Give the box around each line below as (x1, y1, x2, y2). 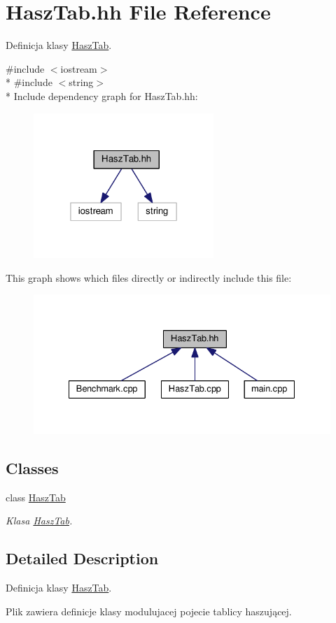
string (69, 75, 94, 89)
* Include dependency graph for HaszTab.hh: (6, 88, 198, 103)
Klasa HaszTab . (6, 513, 73, 528)
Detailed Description (6, 547, 159, 569)
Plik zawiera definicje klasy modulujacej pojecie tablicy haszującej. (6, 603, 292, 618)
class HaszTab (6, 489, 66, 504)
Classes (6, 457, 59, 478)
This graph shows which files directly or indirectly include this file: (6, 270, 292, 285)
